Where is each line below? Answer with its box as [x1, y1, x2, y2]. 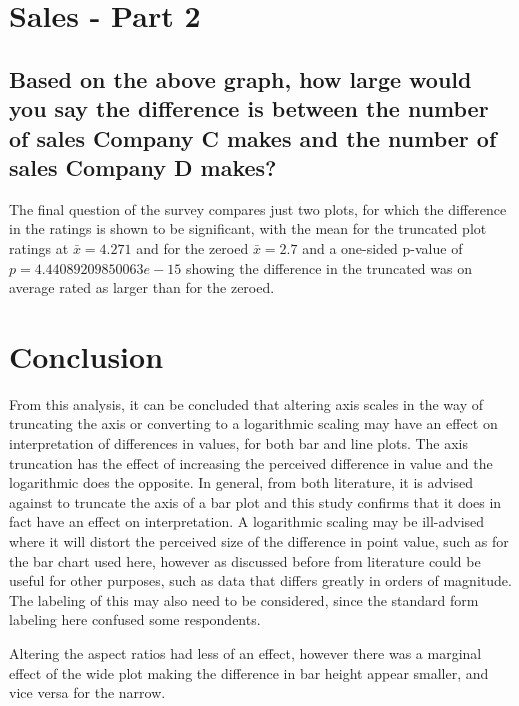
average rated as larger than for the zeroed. [9, 277, 275, 298]
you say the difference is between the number [9, 93, 489, 124]
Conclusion [9, 335, 164, 376]
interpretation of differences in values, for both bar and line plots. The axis [9, 433, 469, 454]
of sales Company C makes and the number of [9, 122, 497, 153]
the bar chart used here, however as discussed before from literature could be [9, 550, 481, 571]
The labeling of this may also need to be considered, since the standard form [9, 589, 479, 610]
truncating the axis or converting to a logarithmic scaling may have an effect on [9, 413, 498, 434]
